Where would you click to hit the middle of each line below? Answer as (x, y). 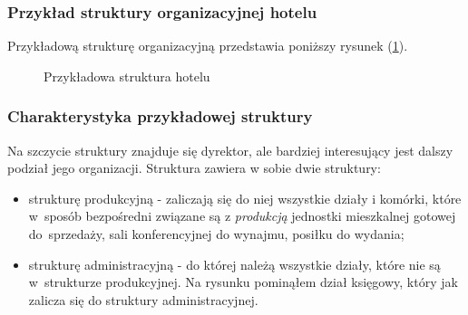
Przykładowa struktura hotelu (127, 76)
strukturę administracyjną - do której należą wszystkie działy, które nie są (234, 264)
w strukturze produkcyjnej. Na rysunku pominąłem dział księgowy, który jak (243, 282)
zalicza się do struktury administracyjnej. (143, 299)
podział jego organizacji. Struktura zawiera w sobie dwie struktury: (194, 168)
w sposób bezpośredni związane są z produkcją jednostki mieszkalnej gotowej (242, 216)
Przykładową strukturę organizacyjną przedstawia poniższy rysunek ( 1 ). (208, 46)
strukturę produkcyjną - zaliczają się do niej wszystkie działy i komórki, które (245, 198)
